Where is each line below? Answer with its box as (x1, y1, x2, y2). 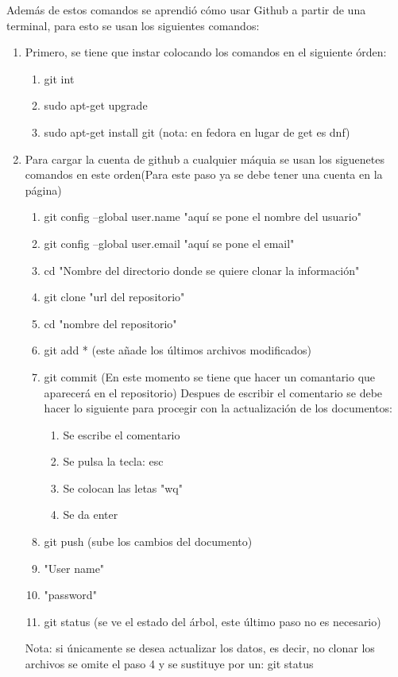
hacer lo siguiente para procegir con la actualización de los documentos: (44, 400, 392, 416)
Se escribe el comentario (63, 426, 180, 443)
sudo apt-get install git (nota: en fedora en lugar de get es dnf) (44, 123, 350, 140)
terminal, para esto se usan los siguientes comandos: (6, 17, 260, 33)
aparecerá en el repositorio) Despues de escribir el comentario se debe (44, 384, 383, 400)
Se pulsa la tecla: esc (63, 453, 164, 470)
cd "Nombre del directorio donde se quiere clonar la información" (44, 261, 360, 278)
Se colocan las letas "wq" (63, 479, 183, 496)
